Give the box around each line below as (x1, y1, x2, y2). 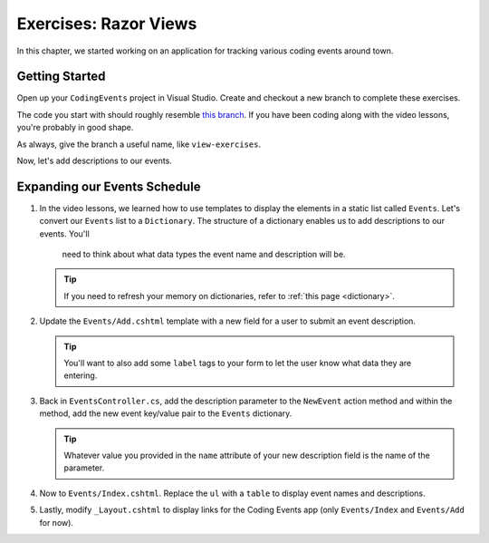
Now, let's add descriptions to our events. (16, 155, 172, 167)
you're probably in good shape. (16, 122, 134, 133)
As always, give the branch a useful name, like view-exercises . (16, 139, 262, 150)
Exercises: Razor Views (16, 14, 197, 34)
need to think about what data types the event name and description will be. (62, 249, 346, 260)
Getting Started (16, 69, 106, 84)
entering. (63, 370, 98, 381)
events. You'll (39, 228, 90, 239)
